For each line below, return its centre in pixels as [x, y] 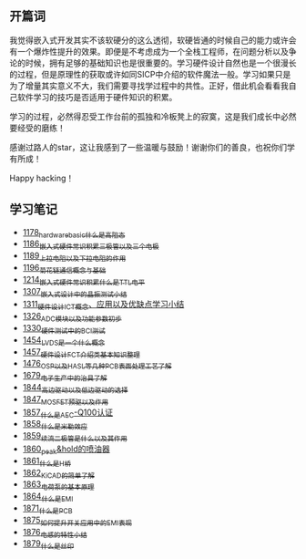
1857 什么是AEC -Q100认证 [68, 413]
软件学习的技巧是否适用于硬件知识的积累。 [97, 97]
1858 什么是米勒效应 [55, 425]
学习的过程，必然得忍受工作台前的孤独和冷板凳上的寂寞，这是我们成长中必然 [153, 116]
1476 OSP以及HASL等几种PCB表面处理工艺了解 [97, 365]
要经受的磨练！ [37, 128]
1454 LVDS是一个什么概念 [64, 341]
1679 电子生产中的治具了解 [65, 377]
